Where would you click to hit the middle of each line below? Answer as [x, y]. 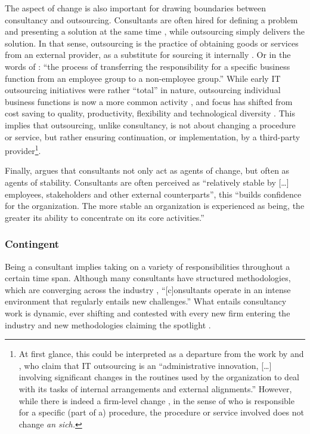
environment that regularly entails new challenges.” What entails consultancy [146, 301]
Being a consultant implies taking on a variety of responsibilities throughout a [148, 266]
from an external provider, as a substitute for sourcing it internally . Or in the [148, 55]
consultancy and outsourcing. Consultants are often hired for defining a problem [151, 19]
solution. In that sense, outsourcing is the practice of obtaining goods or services [152, 43]
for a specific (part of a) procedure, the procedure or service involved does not [161, 412]
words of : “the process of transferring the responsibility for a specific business [148, 66]
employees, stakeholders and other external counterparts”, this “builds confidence [153, 194]
